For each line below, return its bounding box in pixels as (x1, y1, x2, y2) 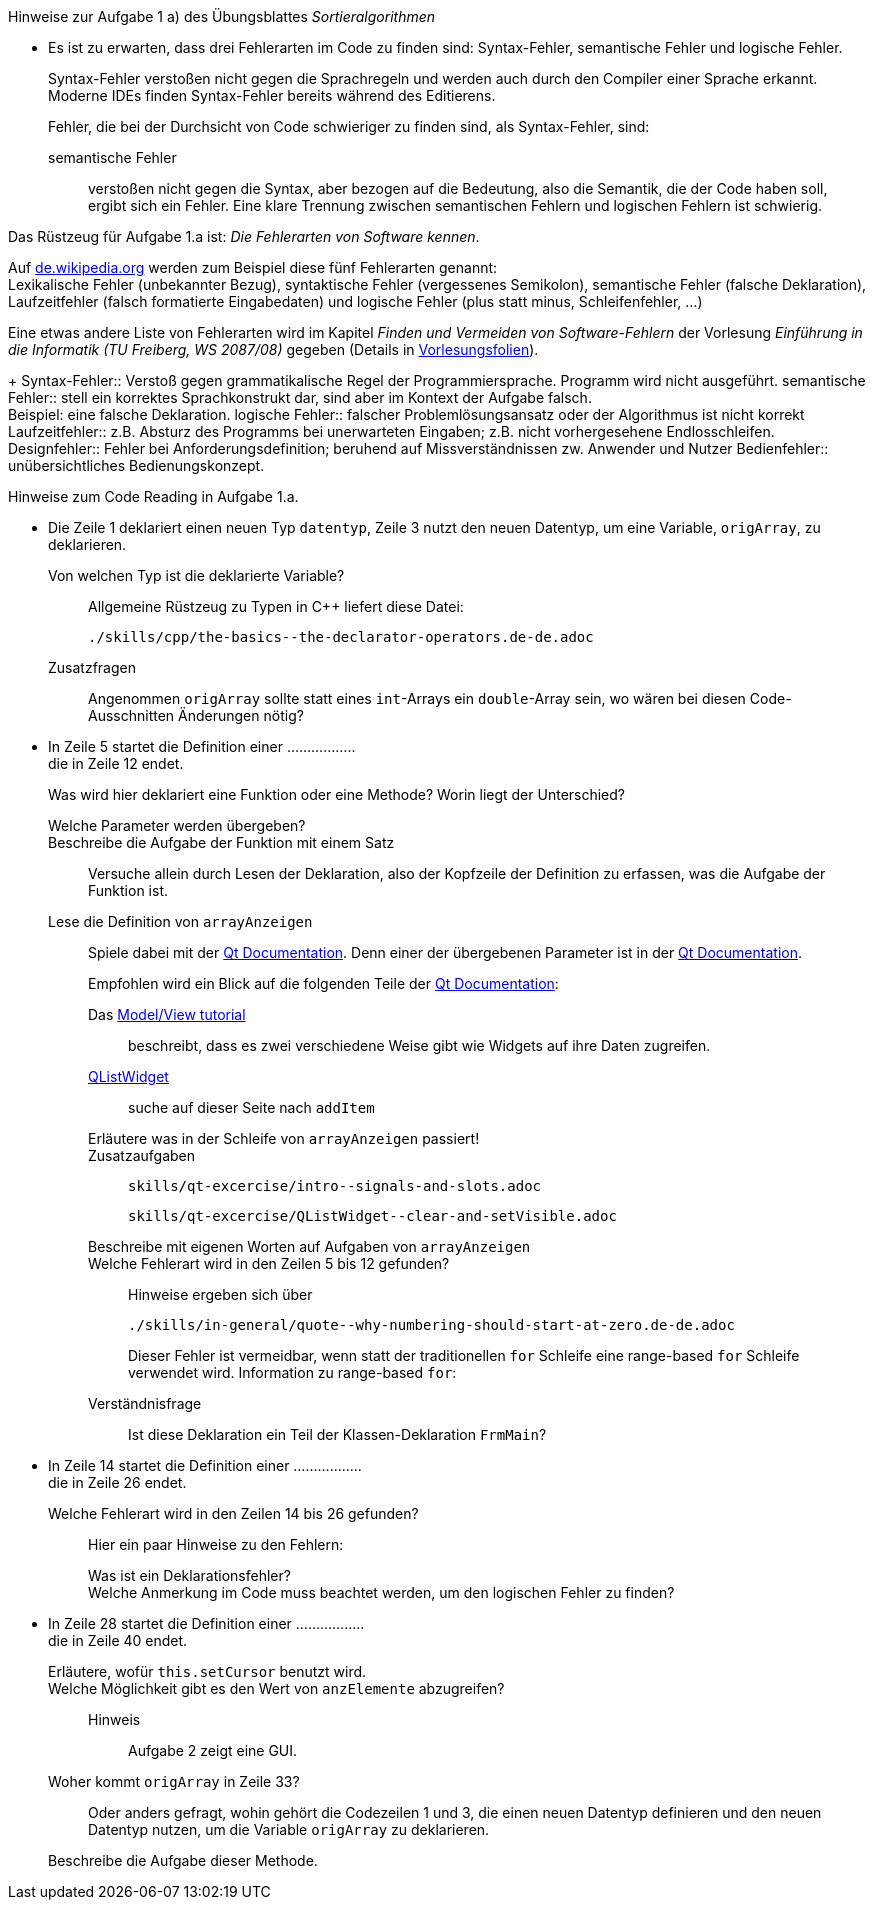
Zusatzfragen (48, 659, 136, 676)
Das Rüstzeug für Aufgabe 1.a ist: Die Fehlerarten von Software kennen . (8, 228, 480, 245)
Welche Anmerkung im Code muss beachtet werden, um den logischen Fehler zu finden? (88, 1584, 675, 1601)
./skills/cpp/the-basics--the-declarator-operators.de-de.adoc (88, 629, 594, 645)
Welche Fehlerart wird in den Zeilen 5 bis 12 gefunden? (88, 1255, 450, 1272)
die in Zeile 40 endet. (48, 1632, 188, 1649)
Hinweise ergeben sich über (128, 1286, 313, 1303)
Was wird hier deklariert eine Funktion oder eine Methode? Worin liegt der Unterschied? (48, 786, 626, 803)
